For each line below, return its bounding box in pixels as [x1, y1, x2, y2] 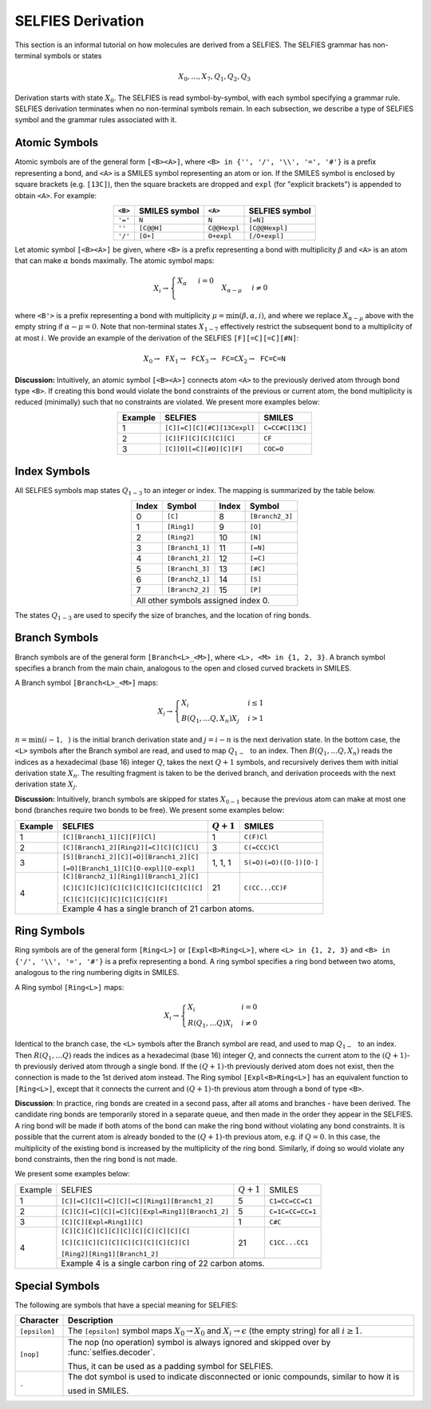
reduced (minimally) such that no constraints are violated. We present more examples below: [14, 397, 320, 407]
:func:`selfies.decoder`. [68, 1347, 156, 1358]
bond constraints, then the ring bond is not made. [14, 1155, 178, 1164]
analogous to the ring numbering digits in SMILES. [14, 968, 180, 977]
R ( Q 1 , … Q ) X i [188, 1018, 233, 1029]
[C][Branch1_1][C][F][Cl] [62, 833, 156, 842]
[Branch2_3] [249, 512, 293, 521]
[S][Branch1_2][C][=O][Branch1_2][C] [62, 852, 200, 861]
